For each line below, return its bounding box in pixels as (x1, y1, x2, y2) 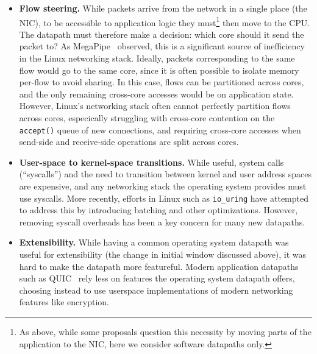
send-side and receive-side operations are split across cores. (19, 135, 239, 148)
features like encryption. (19, 296, 109, 308)
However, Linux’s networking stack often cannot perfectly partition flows (19, 99, 291, 112)
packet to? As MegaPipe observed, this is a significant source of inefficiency (19, 40, 305, 52)
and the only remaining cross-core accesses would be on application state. (19, 87, 294, 100)
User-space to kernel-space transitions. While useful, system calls (19, 155, 284, 168)
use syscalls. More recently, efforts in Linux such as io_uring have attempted (19, 191, 308, 204)
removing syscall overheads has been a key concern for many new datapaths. (19, 215, 305, 228)
